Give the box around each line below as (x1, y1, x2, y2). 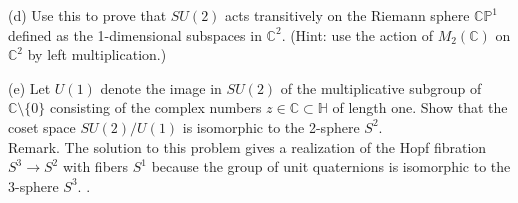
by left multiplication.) (27, 44, 167, 65)
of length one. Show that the (332, 97, 508, 118)
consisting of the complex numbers (50, 97, 262, 118)
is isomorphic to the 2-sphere (182, 116, 360, 137)
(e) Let (8, 77, 51, 98)
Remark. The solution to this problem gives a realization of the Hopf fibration (8, 136, 487, 157)
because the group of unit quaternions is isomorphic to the (151, 156, 511, 177)
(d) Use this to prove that (8, 5, 167, 25)
